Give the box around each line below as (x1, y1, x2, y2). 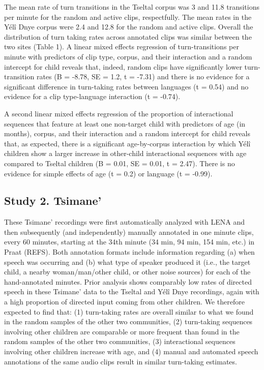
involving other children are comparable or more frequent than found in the (4, 326, 240, 336)
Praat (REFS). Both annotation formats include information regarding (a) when (4, 246, 255, 257)
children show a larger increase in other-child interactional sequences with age (4, 148, 247, 159)
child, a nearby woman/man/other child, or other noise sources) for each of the (4, 266, 251, 277)
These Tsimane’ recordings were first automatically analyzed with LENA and (4, 217, 245, 227)
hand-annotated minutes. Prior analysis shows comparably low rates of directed (4, 276, 252, 287)
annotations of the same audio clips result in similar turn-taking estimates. (4, 356, 237, 366)
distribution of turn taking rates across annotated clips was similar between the (4, 31, 252, 42)
